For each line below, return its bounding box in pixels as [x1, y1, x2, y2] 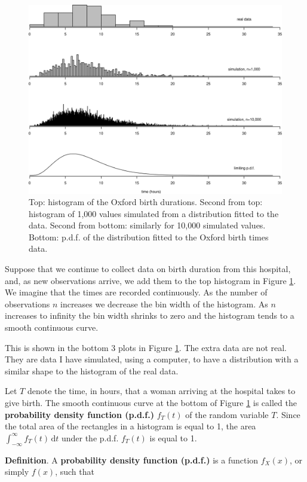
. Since [276, 408, 300, 420]
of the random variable [185, 408, 269, 420]
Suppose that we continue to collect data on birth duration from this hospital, [5, 263, 291, 275]
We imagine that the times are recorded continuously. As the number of [5, 286, 268, 298]
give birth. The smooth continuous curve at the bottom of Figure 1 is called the [5, 396, 297, 409]
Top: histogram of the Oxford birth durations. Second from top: [29, 196, 263, 208]
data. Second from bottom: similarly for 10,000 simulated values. [29, 219, 266, 231]
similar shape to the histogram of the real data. [5, 364, 179, 377]
